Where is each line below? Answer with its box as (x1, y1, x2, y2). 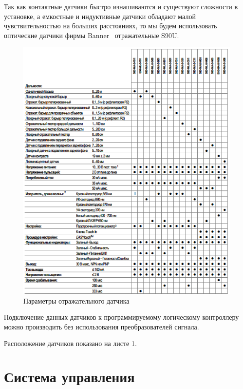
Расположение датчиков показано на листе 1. (4, 338, 137, 348)
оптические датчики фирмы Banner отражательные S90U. (4, 30, 179, 40)
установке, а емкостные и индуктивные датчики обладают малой (4, 11, 196, 21)
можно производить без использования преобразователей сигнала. (4, 321, 199, 331)
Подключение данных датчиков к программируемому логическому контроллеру (4, 312, 239, 322)
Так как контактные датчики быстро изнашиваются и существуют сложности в (4, 1, 238, 11)
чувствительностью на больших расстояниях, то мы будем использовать (4, 20, 217, 31)
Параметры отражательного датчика (23, 295, 130, 306)
